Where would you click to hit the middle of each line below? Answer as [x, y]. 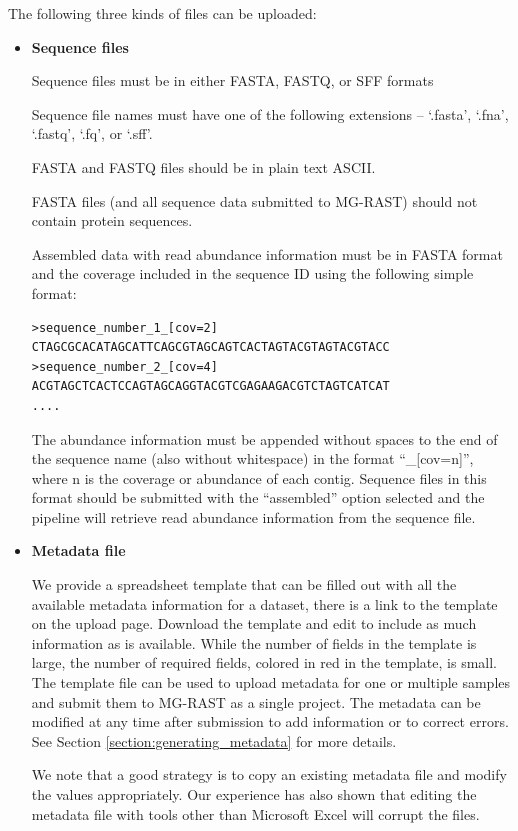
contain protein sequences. [112, 220]
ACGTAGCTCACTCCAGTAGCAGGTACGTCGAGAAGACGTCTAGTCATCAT [210, 386]
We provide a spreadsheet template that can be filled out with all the [244, 584]
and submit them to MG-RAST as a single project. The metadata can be [256, 701]
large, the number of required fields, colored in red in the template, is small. [264, 662]
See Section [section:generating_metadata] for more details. [214, 740]
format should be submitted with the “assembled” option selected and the [258, 497]
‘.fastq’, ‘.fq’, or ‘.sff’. [92, 133]
